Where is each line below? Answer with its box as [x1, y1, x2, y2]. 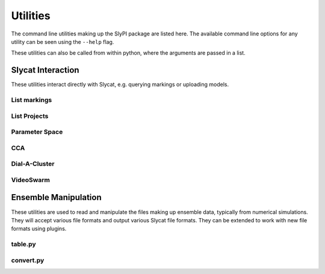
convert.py [11, 256, 45, 264]
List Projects [11, 112, 49, 120]
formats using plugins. [11, 225, 67, 233]
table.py [11, 240, 36, 249]
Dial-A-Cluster [11, 160, 55, 168]
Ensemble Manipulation [11, 192, 102, 202]
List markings [11, 96, 52, 104]
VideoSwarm [11, 175, 51, 184]
